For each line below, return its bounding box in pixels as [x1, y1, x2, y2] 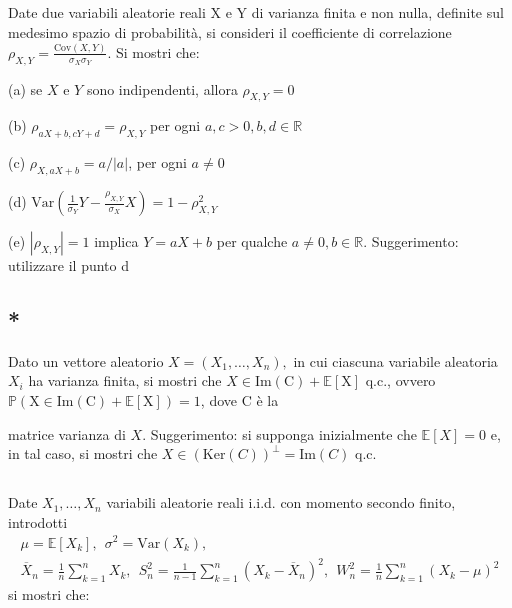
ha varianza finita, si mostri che [28, 370, 222, 391]
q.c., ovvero [365, 370, 436, 391]
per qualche [216, 231, 288, 252]
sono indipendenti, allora [86, 78, 238, 99]
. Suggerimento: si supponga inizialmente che [142, 423, 417, 444]
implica [94, 231, 139, 252]
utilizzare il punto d [8, 255, 130, 276]
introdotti [8, 511, 68, 532]
